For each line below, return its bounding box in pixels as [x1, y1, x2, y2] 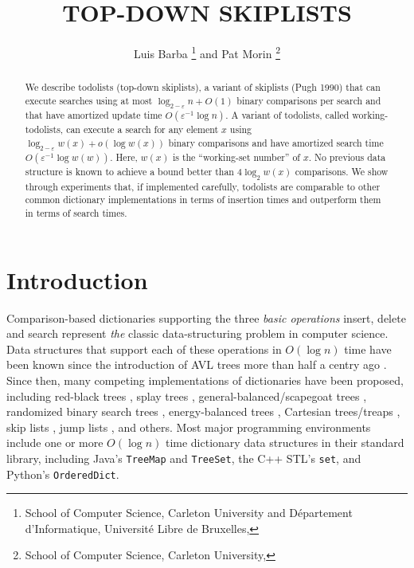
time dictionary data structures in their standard [165, 434, 404, 451]
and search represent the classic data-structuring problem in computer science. [6, 325, 389, 342]
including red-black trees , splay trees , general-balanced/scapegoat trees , [6, 387, 367, 404]
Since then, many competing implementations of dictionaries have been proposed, [6, 371, 404, 388]
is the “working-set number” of [172, 151, 300, 164]
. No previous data [308, 151, 386, 164]
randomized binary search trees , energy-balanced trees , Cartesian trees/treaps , [6, 403, 400, 420]
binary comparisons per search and [236, 93, 381, 107]
